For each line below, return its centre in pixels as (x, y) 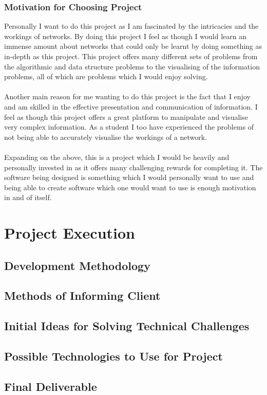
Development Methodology (77, 265)
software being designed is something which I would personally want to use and (129, 177)
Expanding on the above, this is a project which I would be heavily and (117, 157)
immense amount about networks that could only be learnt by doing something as (133, 46)
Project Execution (70, 233)
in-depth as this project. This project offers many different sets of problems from (131, 56)
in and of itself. (28, 197)
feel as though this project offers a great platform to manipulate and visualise (126, 116)
